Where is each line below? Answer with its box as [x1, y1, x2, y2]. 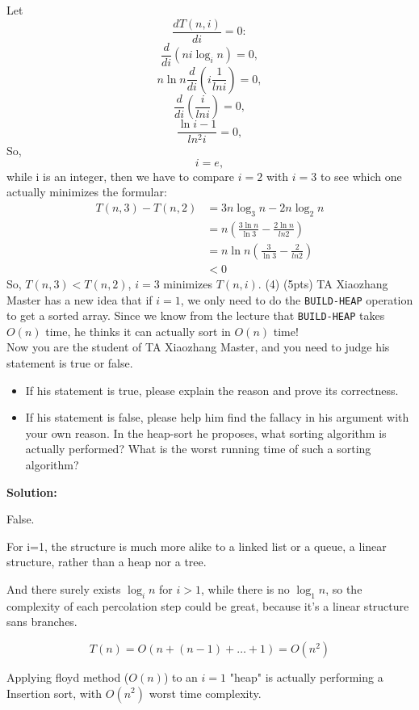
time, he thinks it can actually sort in [45, 322, 231, 339]
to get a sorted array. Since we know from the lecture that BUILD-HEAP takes [6, 307, 385, 324]
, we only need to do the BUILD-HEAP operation [180, 291, 413, 308]
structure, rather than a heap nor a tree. [6, 553, 207, 570]
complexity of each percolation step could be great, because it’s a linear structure [6, 597, 409, 614]
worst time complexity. [149, 684, 262, 701]
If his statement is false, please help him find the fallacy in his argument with [25, 409, 409, 426]
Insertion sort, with [6, 684, 103, 701]
